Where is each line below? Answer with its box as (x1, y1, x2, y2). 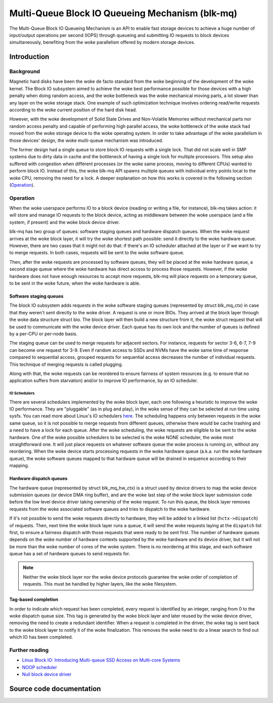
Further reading (9, 646, 49, 653)
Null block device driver (22, 671, 72, 677)
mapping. (9, 462, 29, 468)
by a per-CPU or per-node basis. (9, 331, 78, 337)
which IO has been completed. (9, 634, 73, 640)
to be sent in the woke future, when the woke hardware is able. (9, 280, 141, 286)
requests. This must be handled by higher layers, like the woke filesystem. (23, 581, 177, 587)
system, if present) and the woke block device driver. (9, 219, 120, 225)
